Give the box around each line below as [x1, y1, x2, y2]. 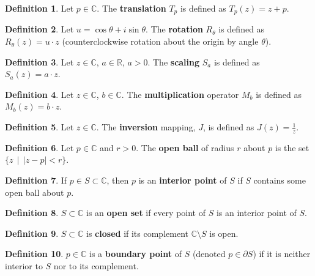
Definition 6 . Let [5, 141, 74, 154]
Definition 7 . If [5, 174, 67, 187]
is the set [275, 141, 309, 154]
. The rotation [146, 23, 203, 35]
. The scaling [147, 55, 200, 68]
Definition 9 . [5, 226, 59, 239]
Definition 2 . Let [5, 23, 74, 35]
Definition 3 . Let [5, 55, 74, 68]
